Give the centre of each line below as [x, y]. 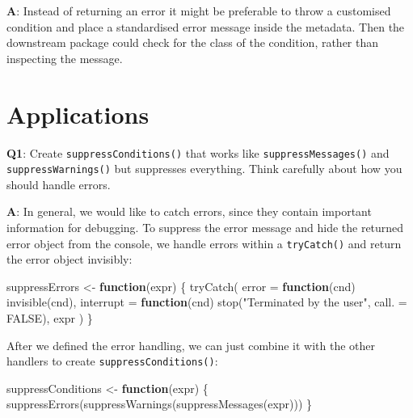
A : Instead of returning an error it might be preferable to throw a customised [199, 11]
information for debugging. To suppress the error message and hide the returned [205, 227]
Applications [78, 114]
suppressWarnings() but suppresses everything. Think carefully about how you [204, 169]
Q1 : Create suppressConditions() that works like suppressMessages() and [198, 152]
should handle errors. [59, 184]
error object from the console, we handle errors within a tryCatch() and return [204, 243]
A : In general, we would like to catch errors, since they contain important [189, 211]
